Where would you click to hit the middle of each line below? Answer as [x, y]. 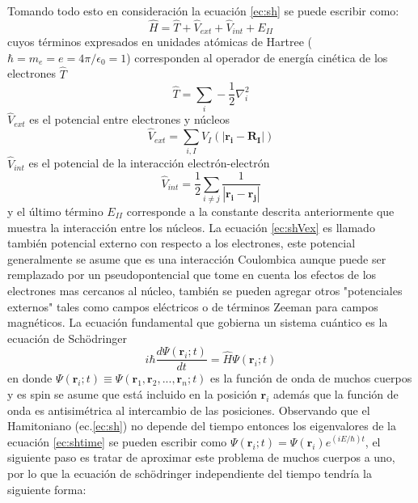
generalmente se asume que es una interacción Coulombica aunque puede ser [197, 258]
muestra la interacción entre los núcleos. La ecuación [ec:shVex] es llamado [191, 227]
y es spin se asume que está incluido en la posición [132, 394]
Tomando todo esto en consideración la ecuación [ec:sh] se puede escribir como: [203, 11]
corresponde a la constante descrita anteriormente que [260, 211]
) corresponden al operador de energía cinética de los [257, 57]
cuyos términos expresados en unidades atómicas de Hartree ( [160, 42]
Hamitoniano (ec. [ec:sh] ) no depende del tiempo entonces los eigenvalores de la [202, 426]
